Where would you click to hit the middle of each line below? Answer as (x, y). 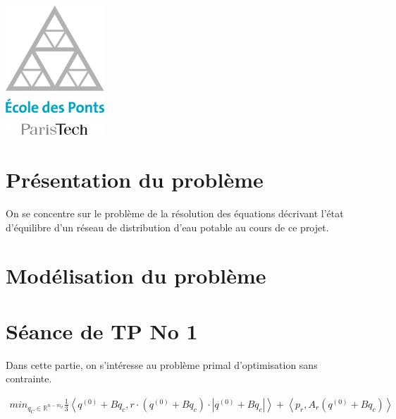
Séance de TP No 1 (102, 330)
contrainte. (29, 378)
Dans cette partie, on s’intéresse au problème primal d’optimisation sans (162, 364)
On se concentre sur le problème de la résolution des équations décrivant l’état (175, 213)
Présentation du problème (135, 180)
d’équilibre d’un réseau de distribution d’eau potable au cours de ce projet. (167, 227)
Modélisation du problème (136, 275)
